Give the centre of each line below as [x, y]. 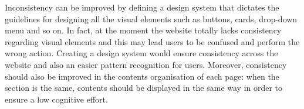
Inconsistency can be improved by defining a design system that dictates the [142, 7]
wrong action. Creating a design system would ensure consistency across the [141, 53]
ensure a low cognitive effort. [56, 99]
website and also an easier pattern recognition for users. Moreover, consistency [146, 64]
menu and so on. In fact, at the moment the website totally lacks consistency [143, 30]
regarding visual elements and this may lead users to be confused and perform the [152, 41]
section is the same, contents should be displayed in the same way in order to [144, 88]
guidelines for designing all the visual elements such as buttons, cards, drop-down [151, 18]
